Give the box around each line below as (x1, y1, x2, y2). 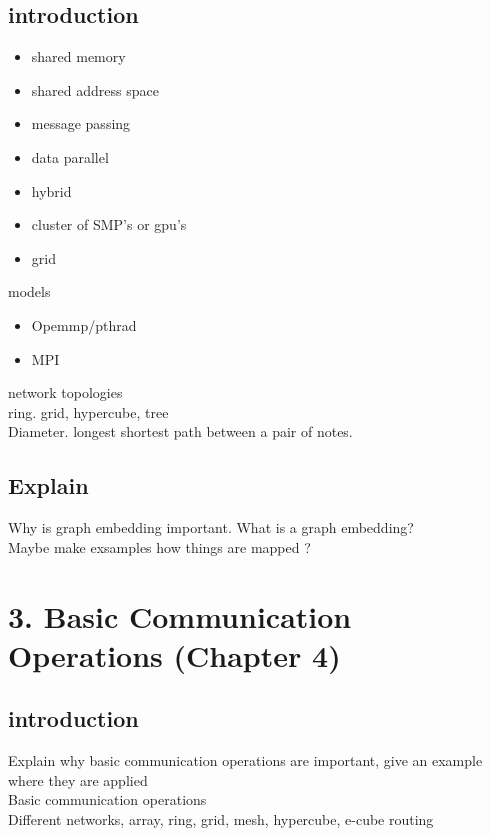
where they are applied (8, 769, 148, 790)
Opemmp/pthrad (31, 314, 137, 335)
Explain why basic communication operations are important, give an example (8, 750, 483, 771)
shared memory (31, 46, 126, 67)
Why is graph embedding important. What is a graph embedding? (8, 517, 414, 538)
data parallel (31, 146, 109, 167)
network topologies (8, 382, 123, 403)
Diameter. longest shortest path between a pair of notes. (8, 421, 353, 442)
